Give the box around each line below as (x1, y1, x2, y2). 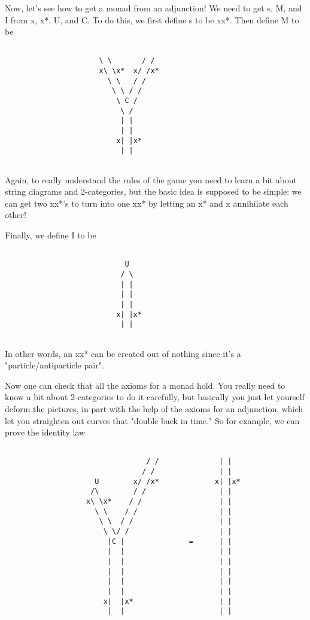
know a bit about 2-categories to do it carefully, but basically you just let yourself (5, 391, 305, 403)
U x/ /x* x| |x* (95, 477, 241, 486)
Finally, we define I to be (5, 229, 96, 241)
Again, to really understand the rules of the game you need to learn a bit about (5, 173, 297, 186)
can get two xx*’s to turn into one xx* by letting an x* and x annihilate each (5, 196, 288, 209)
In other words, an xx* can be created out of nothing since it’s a (5, 347, 241, 359)
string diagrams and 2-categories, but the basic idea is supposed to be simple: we (5, 185, 302, 198)
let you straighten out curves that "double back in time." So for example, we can (5, 414, 300, 427)
